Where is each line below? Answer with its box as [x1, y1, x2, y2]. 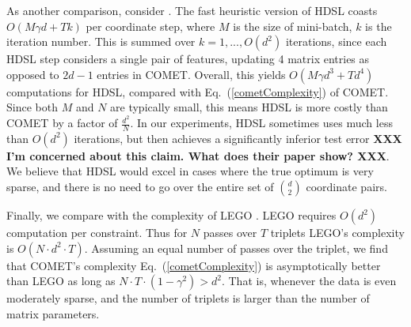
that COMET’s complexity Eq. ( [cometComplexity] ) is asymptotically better [6, 257, 381, 273]
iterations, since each [285, 33, 387, 50]
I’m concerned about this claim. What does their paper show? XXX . [6, 147, 390, 163]
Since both [6, 99, 58, 115]
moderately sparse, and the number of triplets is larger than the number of [6, 290, 370, 306]
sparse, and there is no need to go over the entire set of [6, 179, 274, 195]
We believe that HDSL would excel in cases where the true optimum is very [6, 163, 374, 179]
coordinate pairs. [306, 179, 387, 195]
